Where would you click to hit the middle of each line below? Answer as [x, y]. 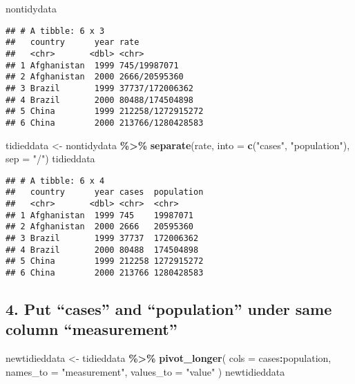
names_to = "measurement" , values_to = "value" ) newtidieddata [145, 371]
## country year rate [73, 42]
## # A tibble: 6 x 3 [55, 31]
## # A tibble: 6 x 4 [55, 181]
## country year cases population [105, 192]
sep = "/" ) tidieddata [50, 159]
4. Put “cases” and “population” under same [169, 308]
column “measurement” [92, 329]
